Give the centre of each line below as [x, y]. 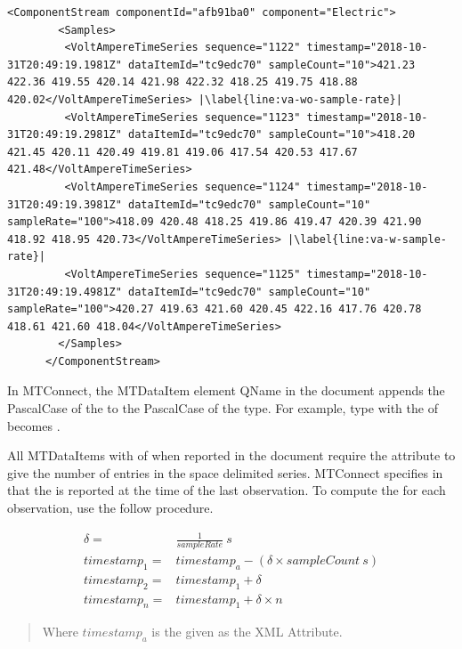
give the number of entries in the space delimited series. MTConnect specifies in [225, 472]
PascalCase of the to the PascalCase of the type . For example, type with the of [223, 408]
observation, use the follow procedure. [110, 508]
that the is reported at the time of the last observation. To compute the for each [227, 490]
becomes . [34, 425]
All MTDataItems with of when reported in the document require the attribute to [231, 455]
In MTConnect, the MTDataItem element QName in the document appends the [226, 390]
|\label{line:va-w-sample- [367, 239]
